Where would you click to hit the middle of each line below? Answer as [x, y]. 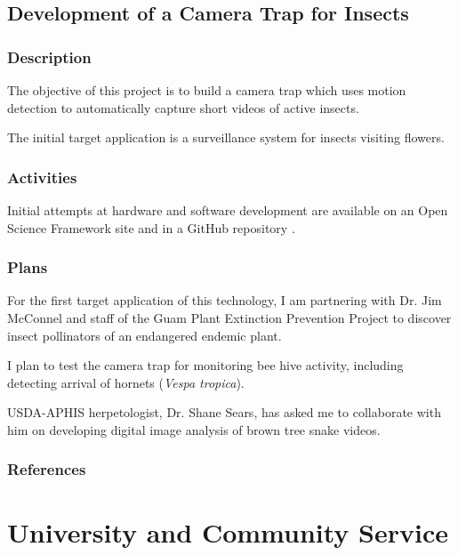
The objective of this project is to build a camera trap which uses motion [207, 90]
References [47, 469]
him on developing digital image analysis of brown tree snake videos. [194, 429]
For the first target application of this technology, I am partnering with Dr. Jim [225, 300]
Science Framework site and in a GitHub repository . [151, 227]
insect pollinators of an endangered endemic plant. [145, 335]
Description [49, 56]
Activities [42, 177]
